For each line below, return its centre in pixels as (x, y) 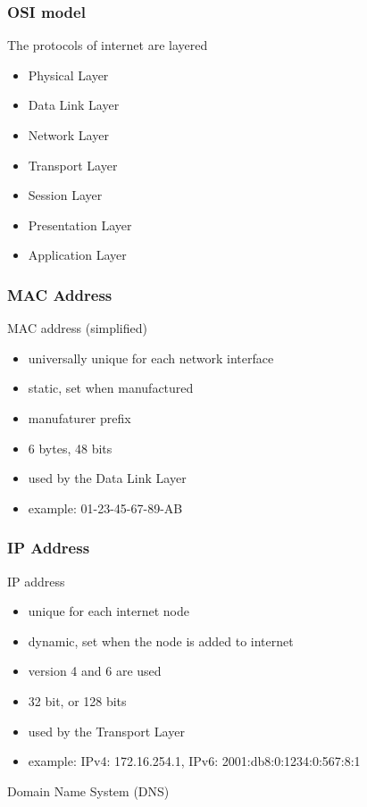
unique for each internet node (108, 611)
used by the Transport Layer (106, 731)
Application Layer (77, 255)
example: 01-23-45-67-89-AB (105, 507)
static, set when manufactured (111, 388)
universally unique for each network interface (151, 358)
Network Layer (68, 135)
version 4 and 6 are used (95, 671)
